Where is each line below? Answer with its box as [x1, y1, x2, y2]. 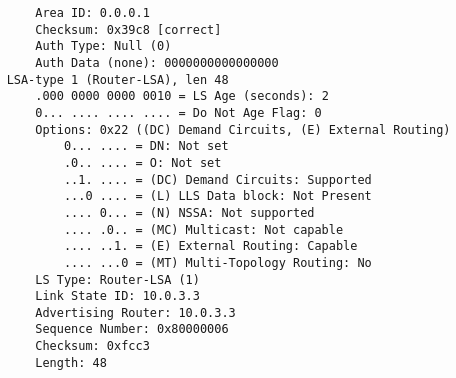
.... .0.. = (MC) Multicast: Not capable [63, 222, 344, 237]
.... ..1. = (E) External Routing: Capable [63, 239, 358, 254]
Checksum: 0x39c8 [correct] [35, 22, 222, 37]
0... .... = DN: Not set [63, 139, 229, 154]
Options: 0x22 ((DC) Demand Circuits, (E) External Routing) [35, 122, 451, 137]
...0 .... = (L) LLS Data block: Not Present [63, 189, 372, 204]
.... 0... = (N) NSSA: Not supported [63, 205, 315, 220]
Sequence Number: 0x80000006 [35, 322, 229, 337]
